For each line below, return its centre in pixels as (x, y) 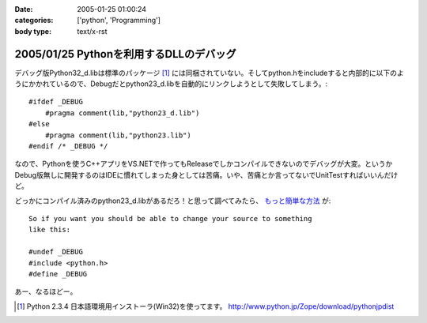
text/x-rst (92, 31)
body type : (33, 31)
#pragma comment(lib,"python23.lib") (118, 135)
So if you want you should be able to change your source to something (170, 218)
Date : (24, 9)
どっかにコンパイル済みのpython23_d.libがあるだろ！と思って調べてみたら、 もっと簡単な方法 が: (173, 201)
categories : (34, 21)
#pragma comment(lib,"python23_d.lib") (122, 113)
